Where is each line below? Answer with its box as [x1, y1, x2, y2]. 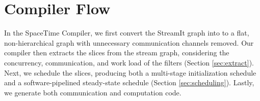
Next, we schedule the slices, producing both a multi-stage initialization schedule [4, 67, 256, 78]
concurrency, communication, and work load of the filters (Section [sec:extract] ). [4, 57, 254, 68]
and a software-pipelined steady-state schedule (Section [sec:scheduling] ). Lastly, [4, 77, 254, 88]
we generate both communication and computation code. [4, 87, 181, 97]
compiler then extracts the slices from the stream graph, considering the [4, 47, 229, 58]
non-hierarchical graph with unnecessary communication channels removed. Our [4, 37, 254, 48]
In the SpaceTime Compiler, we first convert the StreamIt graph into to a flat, [4, 27, 249, 38]
